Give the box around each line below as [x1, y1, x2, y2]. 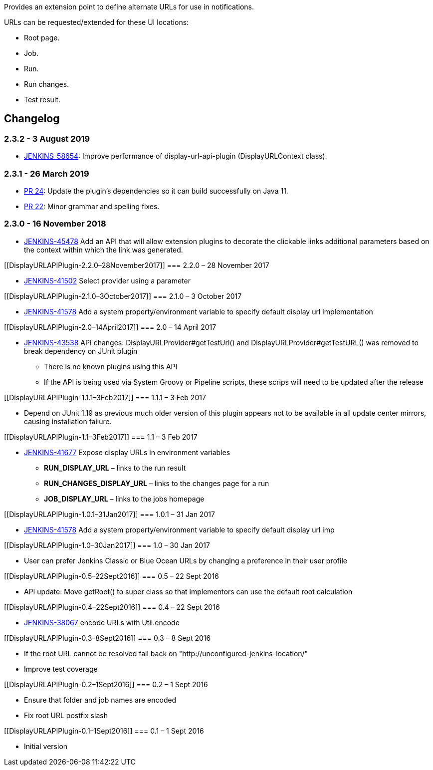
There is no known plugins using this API [44, 362, 178, 371]
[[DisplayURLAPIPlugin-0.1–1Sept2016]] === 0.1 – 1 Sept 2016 [4, 726, 204, 735]
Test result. [24, 95, 61, 104]
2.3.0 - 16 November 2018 [4, 219, 106, 229]
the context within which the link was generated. [24, 245, 183, 254]
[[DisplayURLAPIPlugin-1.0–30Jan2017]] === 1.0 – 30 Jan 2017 [4, 540, 210, 549]
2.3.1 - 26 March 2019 [4, 168, 89, 179]
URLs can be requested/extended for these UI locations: [4, 18, 189, 26]
